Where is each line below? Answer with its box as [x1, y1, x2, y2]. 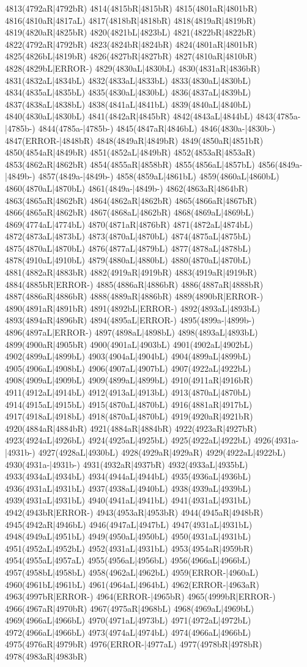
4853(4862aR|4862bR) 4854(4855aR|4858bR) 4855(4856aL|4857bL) [5, 157, 255, 170]
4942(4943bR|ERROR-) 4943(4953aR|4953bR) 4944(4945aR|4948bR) [5, 505, 264, 518]
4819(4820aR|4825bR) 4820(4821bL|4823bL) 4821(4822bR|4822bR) [5, 26, 256, 39]
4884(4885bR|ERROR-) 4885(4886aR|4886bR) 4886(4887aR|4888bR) [5, 277, 264, 290]
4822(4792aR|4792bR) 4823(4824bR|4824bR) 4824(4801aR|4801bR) [5, 37, 257, 50]
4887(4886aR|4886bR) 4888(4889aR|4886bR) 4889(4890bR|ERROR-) [5, 290, 264, 303]
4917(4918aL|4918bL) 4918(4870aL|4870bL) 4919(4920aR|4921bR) [5, 410, 253, 423]
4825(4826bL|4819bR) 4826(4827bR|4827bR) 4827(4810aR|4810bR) [5, 50, 257, 62]
